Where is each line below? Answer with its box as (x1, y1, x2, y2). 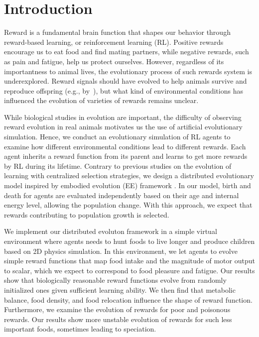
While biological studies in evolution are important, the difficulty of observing (4, 112, 242, 122)
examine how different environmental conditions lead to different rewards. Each (4, 141, 246, 151)
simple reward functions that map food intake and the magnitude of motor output (4, 255, 255, 266)
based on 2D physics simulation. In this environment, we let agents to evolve (4, 245, 238, 256)
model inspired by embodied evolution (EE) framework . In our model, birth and (4, 180, 251, 191)
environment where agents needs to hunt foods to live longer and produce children (4, 236, 255, 246)
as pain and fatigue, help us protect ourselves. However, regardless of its (4, 56, 224, 66)
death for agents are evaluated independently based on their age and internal (4, 190, 239, 200)
